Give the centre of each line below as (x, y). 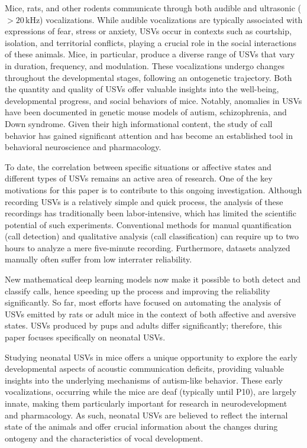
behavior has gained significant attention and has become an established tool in (149, 135)
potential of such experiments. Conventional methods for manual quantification (148, 224)
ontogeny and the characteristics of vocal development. (104, 438)
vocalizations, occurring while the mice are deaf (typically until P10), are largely (151, 392)
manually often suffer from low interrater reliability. (98, 259)
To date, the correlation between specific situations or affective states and (138, 166)
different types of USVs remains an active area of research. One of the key (139, 178)
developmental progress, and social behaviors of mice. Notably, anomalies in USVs (153, 100)
